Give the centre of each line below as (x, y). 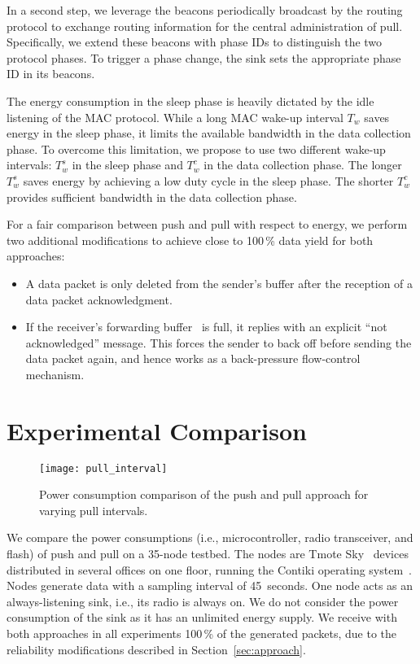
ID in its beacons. (51, 74)
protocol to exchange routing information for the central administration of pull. (205, 26)
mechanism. (55, 374)
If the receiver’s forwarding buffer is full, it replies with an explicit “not (206, 327)
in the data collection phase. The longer (303, 165)
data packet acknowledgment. (99, 299)
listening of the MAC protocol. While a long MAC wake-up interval (175, 117)
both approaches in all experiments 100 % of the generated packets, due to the (202, 633)
